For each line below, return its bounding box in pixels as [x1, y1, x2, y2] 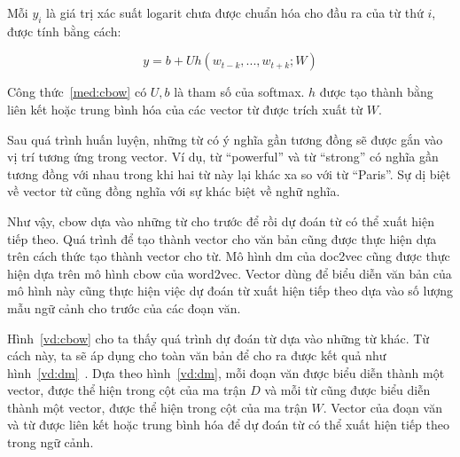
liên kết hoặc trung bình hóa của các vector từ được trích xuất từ [7, 99, 363, 118]
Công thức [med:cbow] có [7, 83, 147, 101]
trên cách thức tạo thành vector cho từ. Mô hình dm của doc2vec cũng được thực [7, 247, 450, 265]
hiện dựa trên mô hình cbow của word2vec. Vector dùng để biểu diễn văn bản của [7, 264, 452, 282]
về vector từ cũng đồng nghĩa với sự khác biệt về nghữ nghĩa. [7, 182, 340, 201]
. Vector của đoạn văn [323, 398, 442, 416]
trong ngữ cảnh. [7, 433, 94, 452]
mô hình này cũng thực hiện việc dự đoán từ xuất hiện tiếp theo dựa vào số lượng [7, 281, 453, 300]
